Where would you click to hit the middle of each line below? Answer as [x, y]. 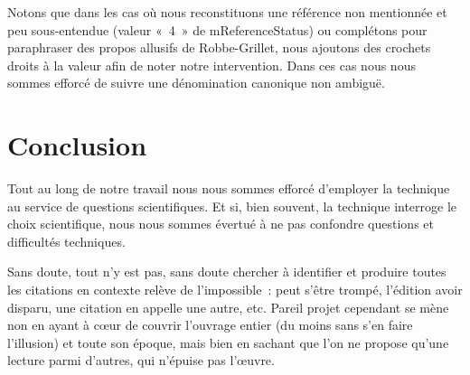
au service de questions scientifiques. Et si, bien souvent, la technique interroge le [232, 206]
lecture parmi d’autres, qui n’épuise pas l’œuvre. [141, 360]
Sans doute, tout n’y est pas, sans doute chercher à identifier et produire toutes [227, 272]
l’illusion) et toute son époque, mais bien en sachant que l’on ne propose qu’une [228, 342]
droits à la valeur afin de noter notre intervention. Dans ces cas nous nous [211, 65]
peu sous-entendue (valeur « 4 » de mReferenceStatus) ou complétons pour [217, 29]
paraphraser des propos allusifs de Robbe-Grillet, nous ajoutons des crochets [219, 47]
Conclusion [77, 145]
